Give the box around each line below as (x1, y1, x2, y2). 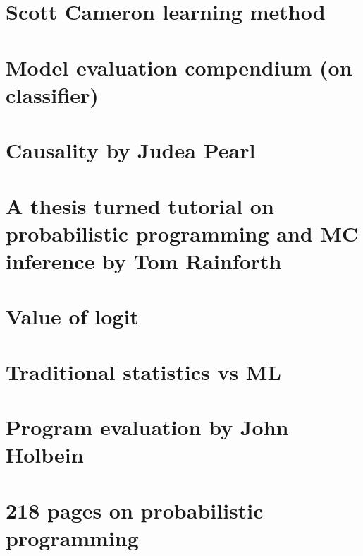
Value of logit (6, 302, 139, 331)
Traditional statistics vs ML (6, 357, 281, 386)
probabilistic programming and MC (6, 218, 359, 247)
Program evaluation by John (6, 413, 289, 441)
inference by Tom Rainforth (6, 246, 282, 275)
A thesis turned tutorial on (6, 191, 274, 220)
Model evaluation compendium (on (6, 52, 352, 81)
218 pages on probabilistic (6, 495, 264, 524)
